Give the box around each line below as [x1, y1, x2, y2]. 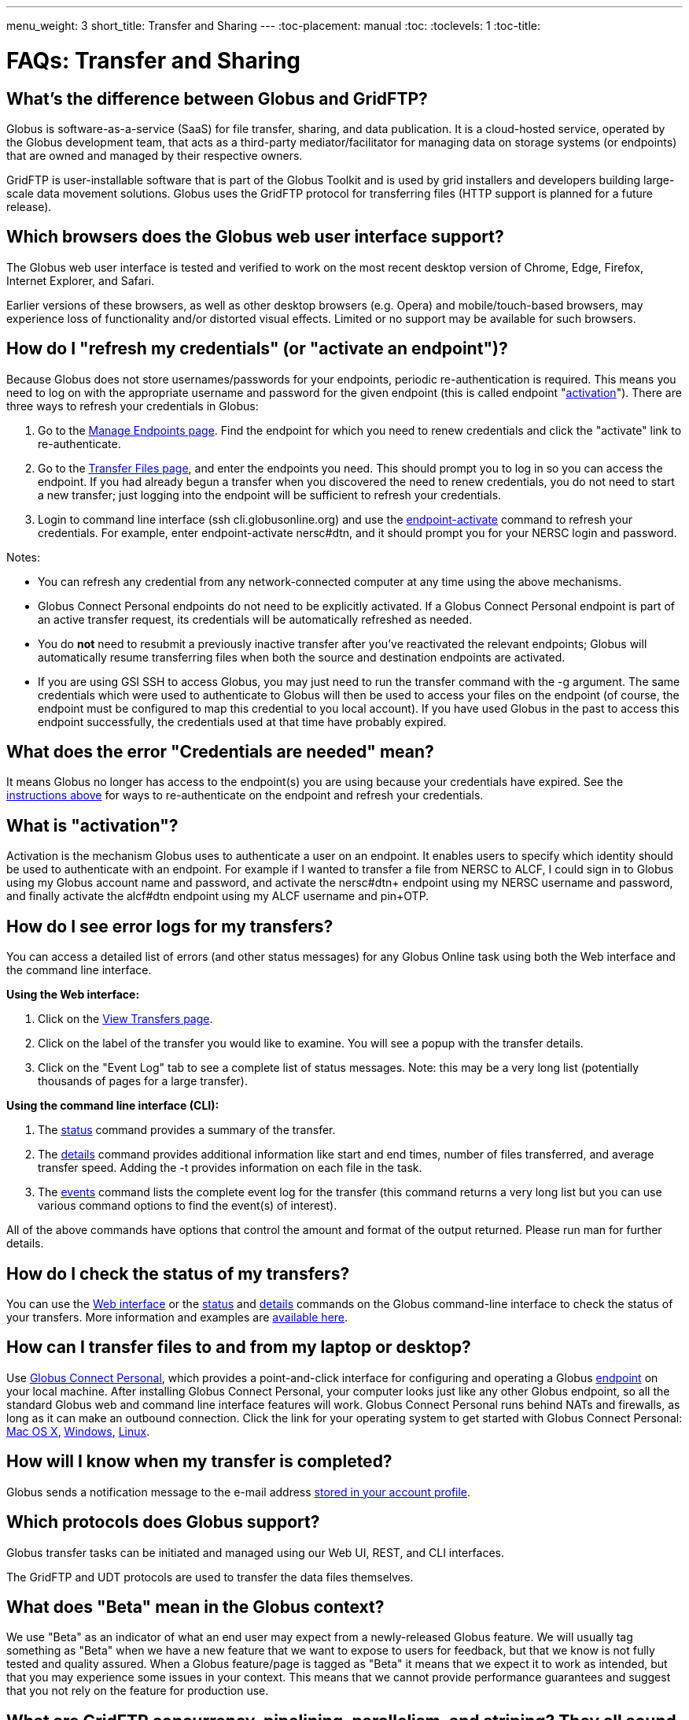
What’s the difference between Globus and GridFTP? [6, 88, 428, 109]
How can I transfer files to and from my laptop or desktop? [6, 1337, 471, 1358]
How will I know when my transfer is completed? [6, 1451, 392, 1472]
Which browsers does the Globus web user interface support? [6, 227, 504, 247]
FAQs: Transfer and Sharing [6, 46, 301, 74]
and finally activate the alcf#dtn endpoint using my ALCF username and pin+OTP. [6, 889, 429, 903]
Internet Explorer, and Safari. [6, 273, 155, 287]
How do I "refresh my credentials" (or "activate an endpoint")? [6, 339, 508, 359]
